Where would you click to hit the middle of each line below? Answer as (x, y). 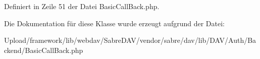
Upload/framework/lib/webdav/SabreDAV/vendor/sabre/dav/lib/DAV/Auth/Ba (130, 40)
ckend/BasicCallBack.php (44, 50)
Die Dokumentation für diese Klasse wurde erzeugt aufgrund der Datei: (114, 23)
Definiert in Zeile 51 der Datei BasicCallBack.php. (82, 6)
